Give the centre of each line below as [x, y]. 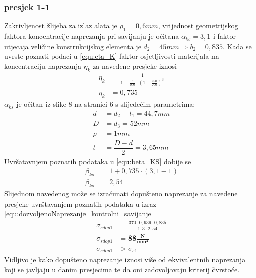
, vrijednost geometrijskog [198, 26]
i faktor [224, 36]
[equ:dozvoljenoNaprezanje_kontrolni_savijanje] [79, 213]
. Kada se [237, 46]
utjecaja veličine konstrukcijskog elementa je [73, 46]
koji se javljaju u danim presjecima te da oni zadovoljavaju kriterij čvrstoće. [122, 269]
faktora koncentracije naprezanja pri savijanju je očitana [92, 36]
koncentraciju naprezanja [43, 66]
